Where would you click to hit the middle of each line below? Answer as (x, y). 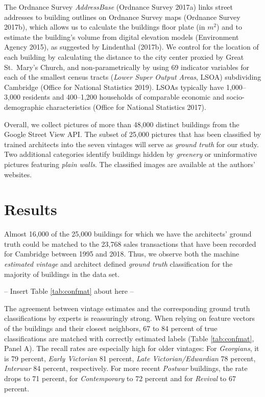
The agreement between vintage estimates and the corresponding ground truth (127, 308)
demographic (24, 107)
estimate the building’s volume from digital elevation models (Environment (122, 37)
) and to (229, 27)
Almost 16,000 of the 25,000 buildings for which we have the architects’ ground (128, 234)
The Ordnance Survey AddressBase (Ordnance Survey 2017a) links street (119, 7)
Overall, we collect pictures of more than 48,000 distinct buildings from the (122, 124)
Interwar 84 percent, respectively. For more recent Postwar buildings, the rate (126, 368)
